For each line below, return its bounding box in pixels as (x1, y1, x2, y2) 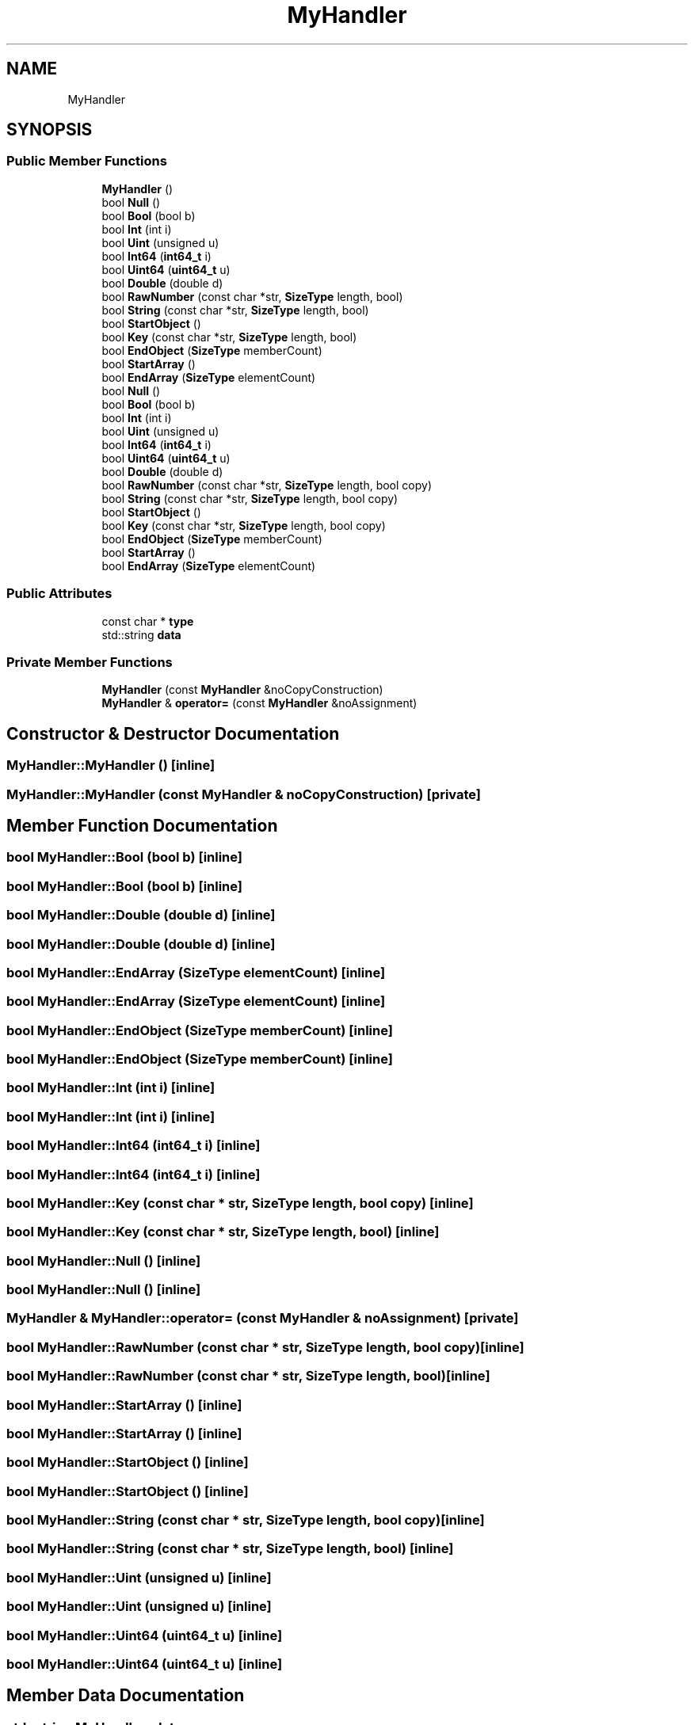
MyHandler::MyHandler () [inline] (6, 757, 215, 774)
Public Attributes (6, 585, 112, 602)
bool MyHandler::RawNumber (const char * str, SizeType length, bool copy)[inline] (6, 1338, 524, 1355)
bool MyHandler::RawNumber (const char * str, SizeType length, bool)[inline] (6, 1368, 490, 1384)
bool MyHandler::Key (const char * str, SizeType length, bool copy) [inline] (6, 1194, 474, 1211)
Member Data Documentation (6, 1685, 245, 1706)
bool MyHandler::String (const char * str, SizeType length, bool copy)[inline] (6, 1512, 485, 1528)
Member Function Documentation (6, 815, 278, 836)
